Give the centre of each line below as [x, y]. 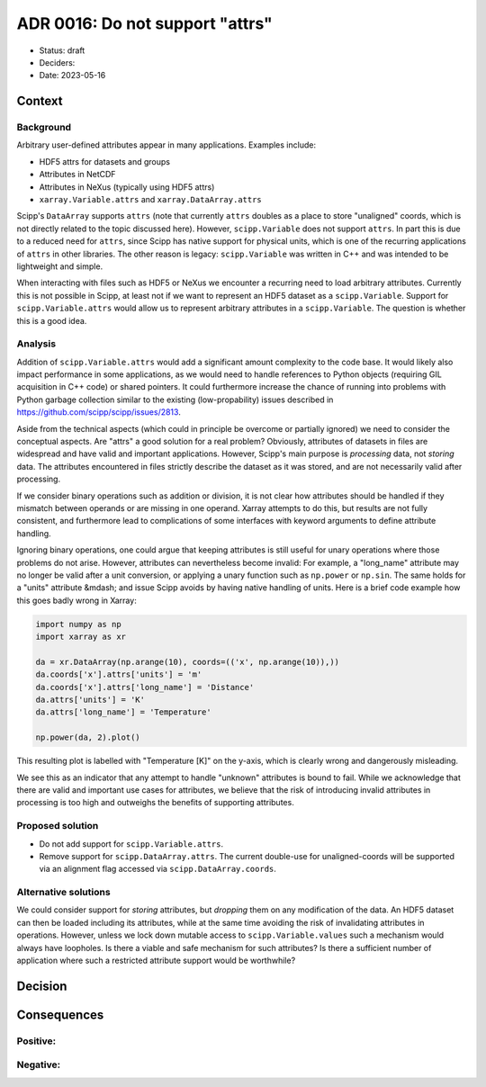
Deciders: [57, 62]
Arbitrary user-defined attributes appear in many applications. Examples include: [166, 145]
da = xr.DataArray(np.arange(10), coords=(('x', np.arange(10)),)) [188, 662]
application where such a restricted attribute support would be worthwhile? [156, 961]
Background [44, 128]
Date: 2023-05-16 [72, 76]
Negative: [39, 1065]
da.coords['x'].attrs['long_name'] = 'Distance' [145, 687]
